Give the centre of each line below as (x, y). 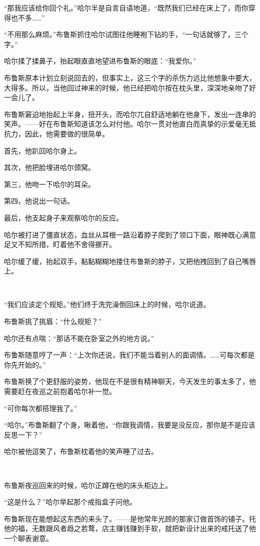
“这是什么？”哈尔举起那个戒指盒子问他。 (70, 502)
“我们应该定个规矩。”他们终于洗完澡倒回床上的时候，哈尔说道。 (107, 304)
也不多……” (28, 17)
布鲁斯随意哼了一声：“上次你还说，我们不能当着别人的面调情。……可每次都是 (129, 355)
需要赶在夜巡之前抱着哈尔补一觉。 (60, 391)
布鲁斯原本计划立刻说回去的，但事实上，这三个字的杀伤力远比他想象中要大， (130, 77)
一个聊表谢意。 (28, 538)
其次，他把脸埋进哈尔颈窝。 (49, 167)
